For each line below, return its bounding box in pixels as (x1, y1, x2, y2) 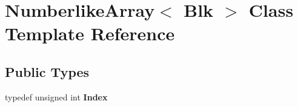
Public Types (5, 62, 90, 81)
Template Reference (5, 21, 175, 46)
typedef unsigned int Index (5, 90, 108, 103)
